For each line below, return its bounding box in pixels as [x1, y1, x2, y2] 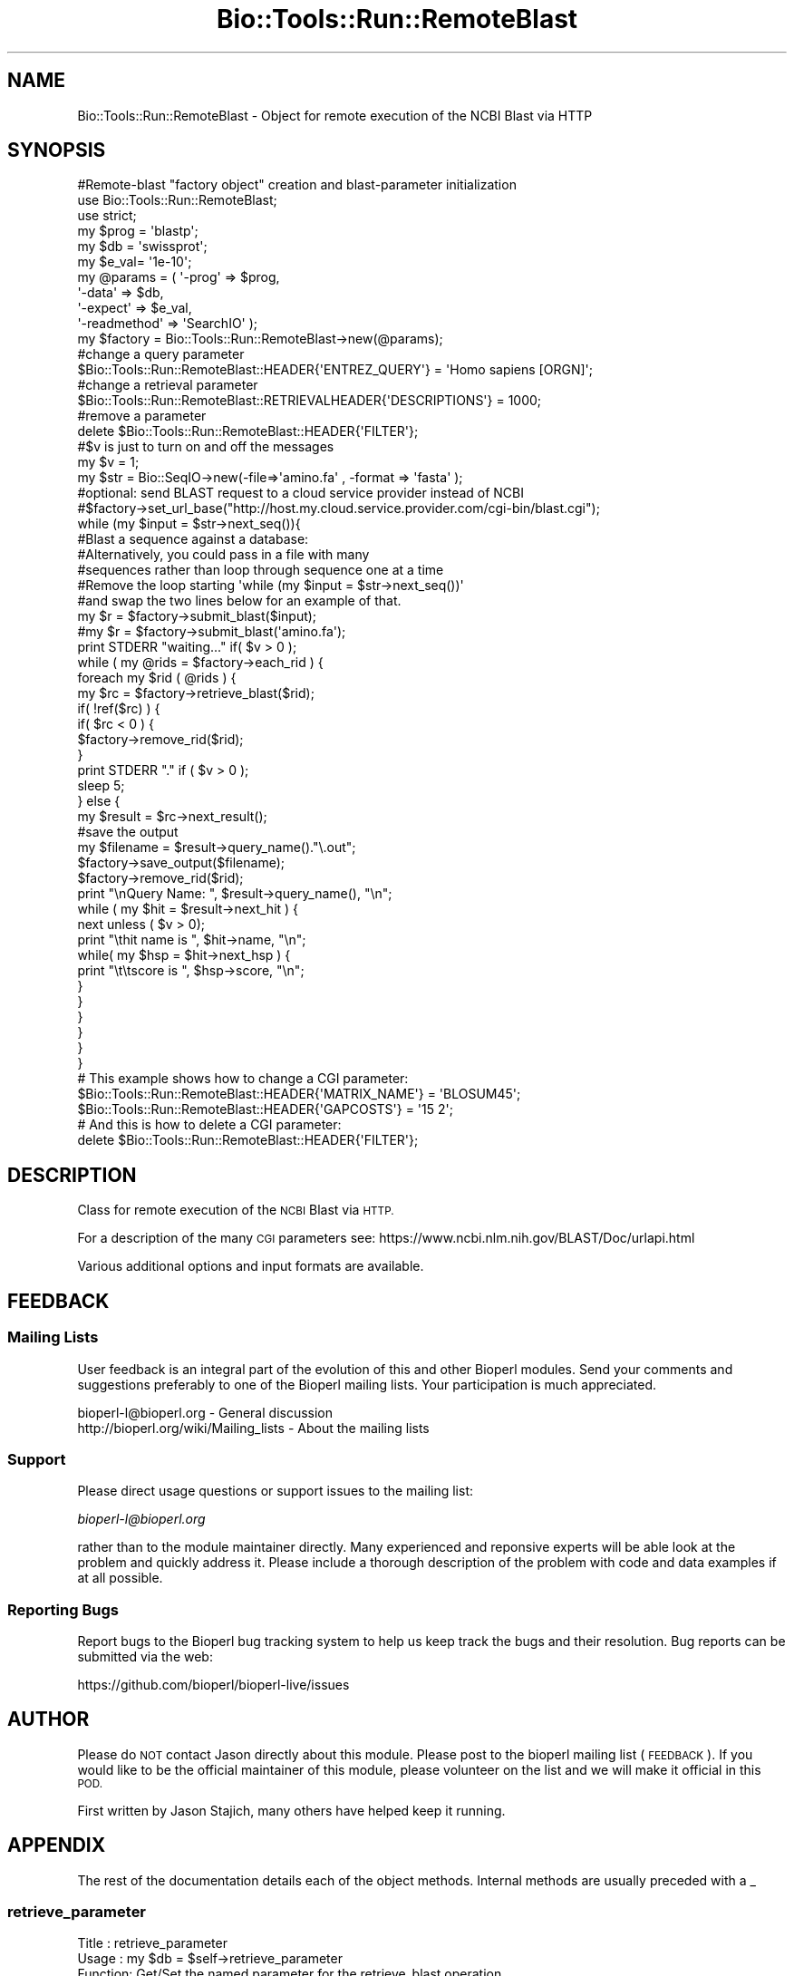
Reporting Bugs [7, 1600, 119, 1619]
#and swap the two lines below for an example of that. [77, 593, 402, 609]
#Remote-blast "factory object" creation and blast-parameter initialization [77, 177, 517, 193]
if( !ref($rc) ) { [77, 701, 160, 717]
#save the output [77, 824, 179, 840]
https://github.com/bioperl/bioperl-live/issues [77, 1677, 350, 1692]
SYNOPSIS [7, 139, 106, 162]
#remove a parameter [77, 408, 207, 424]
